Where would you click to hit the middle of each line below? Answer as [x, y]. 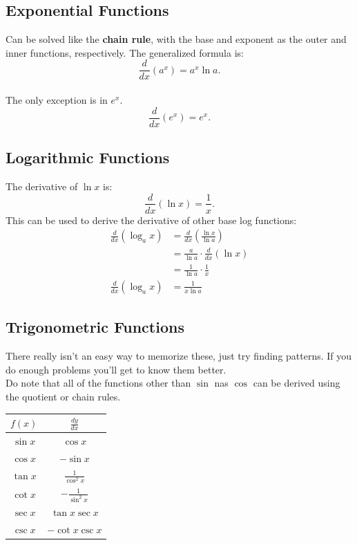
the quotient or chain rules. [63, 396]
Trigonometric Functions [95, 327]
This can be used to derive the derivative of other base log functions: [151, 220]
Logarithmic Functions [88, 157]
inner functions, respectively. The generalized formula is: [125, 52]
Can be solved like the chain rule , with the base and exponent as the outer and [176, 39]
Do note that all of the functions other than [98, 383]
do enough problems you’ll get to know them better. [116, 369]
